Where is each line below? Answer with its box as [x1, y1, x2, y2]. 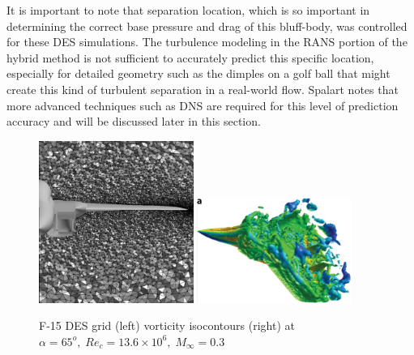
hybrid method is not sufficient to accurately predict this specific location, [6, 49, 374, 66]
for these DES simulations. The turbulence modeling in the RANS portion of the [6, 33, 408, 50]
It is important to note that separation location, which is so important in [6, 2, 370, 18]
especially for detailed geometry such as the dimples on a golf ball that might [6, 65, 391, 82]
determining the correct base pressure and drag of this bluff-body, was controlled [6, 17, 408, 34]
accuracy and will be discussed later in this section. [6, 113, 261, 130]
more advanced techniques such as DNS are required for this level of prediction [6, 96, 399, 113]
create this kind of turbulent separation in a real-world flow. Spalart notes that [6, 80, 399, 97]
